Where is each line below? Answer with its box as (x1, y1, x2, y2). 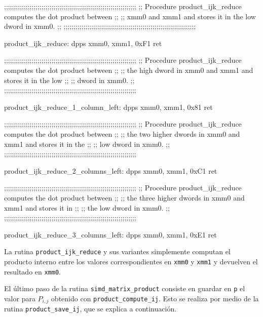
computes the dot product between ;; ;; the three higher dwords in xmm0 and (4, 192, 245, 203)
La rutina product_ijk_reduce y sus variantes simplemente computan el (4, 246, 231, 257)
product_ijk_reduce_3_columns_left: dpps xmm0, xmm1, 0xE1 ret (4, 229, 217, 240)
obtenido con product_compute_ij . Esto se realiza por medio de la (51, 293, 259, 303)
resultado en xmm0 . (4, 266, 61, 276)
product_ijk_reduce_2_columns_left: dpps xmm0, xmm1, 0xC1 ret (4, 165, 217, 176)
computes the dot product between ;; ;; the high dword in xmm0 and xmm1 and (4, 64, 253, 75)
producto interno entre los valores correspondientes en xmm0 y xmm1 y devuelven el (4, 256, 258, 266)
